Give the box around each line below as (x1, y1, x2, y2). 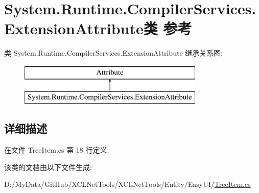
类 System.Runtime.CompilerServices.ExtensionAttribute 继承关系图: (4, 47, 223, 58)
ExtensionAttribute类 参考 (4, 18, 192, 39)
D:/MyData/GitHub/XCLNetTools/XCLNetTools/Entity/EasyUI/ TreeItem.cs (4, 179, 251, 189)
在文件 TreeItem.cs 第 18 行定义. (4, 144, 109, 155)
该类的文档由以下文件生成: (4, 161, 92, 172)
